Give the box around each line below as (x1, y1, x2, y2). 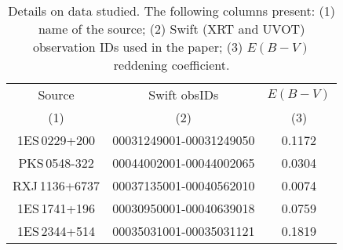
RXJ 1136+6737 (13, 176, 100, 194)
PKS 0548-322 (18, 154, 94, 172)
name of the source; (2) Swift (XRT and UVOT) (38, 20, 305, 38)
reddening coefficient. (113, 56, 230, 74)
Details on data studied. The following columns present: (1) (8, 2, 335, 20)
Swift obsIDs (148, 85, 219, 103)
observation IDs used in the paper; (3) (32, 38, 243, 56)
